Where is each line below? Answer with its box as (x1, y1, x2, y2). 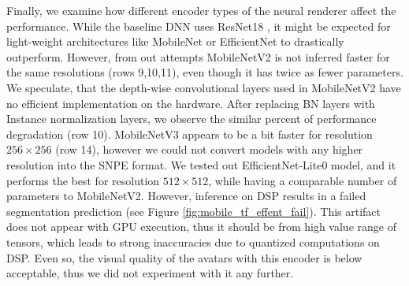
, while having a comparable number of (208, 172, 397, 188)
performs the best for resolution (6, 172, 160, 188)
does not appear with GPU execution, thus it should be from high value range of (6, 218, 396, 235)
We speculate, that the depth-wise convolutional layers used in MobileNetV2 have (6, 79, 401, 95)
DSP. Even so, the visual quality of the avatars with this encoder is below (6, 249, 363, 266)
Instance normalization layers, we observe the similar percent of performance (6, 110, 377, 127)
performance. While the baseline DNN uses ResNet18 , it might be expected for (6, 17, 391, 34)
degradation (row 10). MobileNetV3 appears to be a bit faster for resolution (6, 125, 373, 142)
